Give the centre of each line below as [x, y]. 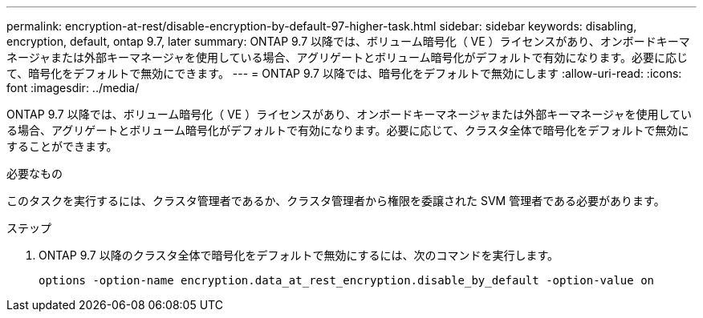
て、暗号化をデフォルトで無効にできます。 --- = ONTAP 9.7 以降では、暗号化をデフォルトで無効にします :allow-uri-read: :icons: [344, 73]
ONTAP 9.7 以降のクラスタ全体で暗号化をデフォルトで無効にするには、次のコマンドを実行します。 [299, 255]
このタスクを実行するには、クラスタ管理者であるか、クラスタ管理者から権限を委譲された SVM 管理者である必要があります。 [336, 201]
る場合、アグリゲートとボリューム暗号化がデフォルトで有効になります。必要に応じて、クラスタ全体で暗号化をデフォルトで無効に [348, 130]
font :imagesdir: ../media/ [73, 88]
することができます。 [62, 146]
